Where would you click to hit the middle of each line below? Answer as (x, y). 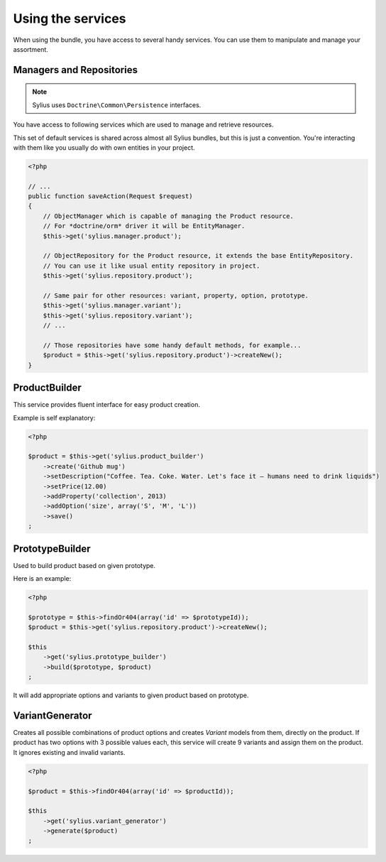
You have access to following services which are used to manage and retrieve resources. (143, 125)
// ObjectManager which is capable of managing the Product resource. (169, 216)
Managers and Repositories (76, 70)
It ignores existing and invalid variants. (69, 752)
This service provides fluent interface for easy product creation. (106, 405)
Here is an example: (42, 578)
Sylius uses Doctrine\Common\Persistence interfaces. (117, 105)
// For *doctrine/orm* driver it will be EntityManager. (144, 226)
